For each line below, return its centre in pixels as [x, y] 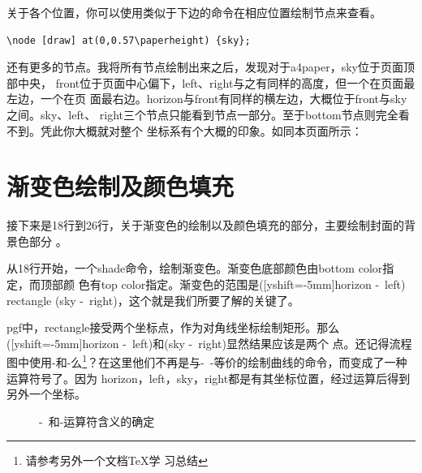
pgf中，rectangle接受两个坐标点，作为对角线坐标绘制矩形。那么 [173, 327]
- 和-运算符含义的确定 [97, 421]
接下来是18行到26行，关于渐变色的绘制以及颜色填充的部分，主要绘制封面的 [205, 225]
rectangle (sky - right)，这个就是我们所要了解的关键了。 [153, 300]
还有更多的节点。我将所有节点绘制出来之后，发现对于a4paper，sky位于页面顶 [211, 67]
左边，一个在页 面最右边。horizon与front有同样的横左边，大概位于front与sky [207, 99]
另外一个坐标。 [46, 394]
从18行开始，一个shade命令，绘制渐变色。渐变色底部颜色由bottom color [195, 268]
